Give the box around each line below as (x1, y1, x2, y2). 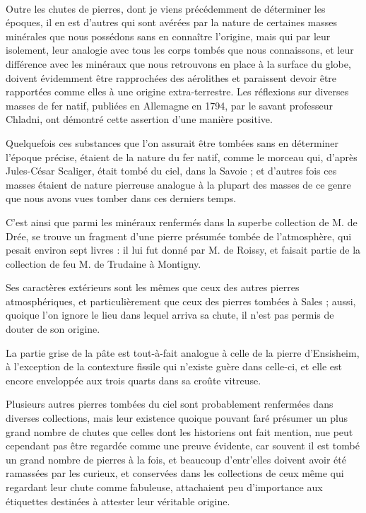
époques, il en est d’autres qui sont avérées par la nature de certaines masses (6, 15, 338, 30)
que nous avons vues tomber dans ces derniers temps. (6, 191, 237, 206)
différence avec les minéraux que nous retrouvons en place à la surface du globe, (6, 56, 351, 71)
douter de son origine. (6, 322, 100, 336)
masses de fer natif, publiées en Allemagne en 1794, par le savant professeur (6, 98, 333, 112)
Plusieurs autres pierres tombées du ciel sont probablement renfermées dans (6, 396, 333, 411)
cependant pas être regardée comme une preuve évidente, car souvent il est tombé (6, 438, 360, 453)
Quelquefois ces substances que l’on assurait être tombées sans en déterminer (6, 135, 339, 150)
